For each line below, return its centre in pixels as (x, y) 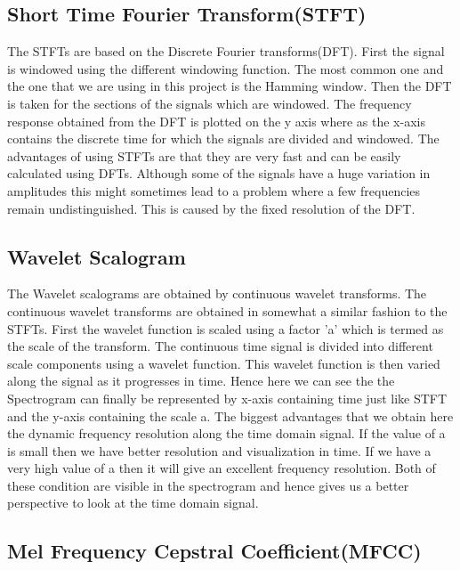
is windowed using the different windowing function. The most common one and (226, 68)
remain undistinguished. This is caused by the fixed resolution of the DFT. (211, 208)
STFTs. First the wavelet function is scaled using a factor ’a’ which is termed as (226, 328)
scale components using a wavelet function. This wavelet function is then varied (224, 363)
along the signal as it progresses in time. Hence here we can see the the (201, 381)
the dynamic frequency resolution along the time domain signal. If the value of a (226, 433)
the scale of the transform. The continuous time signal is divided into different (220, 346)
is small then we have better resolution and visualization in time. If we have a (219, 450)
